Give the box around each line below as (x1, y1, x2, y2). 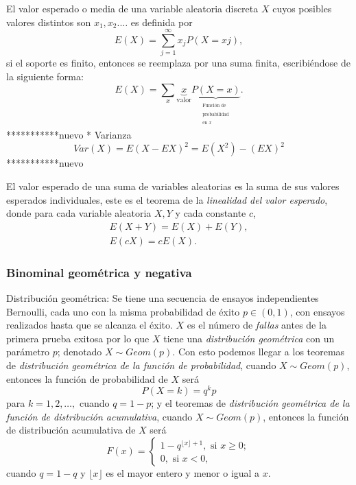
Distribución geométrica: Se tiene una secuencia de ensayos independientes (6, 290, 319, 305)
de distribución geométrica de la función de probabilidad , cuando (6, 357, 276, 372)
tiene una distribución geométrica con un (163, 331, 335, 345)
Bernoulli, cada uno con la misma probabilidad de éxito (6, 304, 240, 318)
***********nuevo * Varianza (6, 128, 132, 142)
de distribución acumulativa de (6, 423, 136, 437)
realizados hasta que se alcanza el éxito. (6, 318, 173, 332)
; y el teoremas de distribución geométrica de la (151, 396, 350, 410)
